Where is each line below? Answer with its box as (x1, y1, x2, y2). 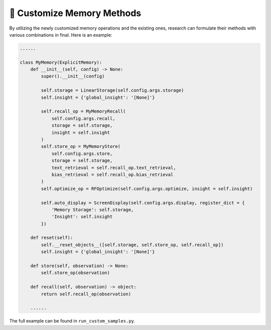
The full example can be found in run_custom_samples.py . (9, 318, 135, 324)
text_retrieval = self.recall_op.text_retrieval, (51, 164, 176, 171)
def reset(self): (30, 235, 73, 241)
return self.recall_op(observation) (41, 291, 131, 297)
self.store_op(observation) (41, 270, 110, 276)
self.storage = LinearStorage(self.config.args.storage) (41, 88, 184, 93)
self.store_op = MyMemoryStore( (41, 143, 120, 149)
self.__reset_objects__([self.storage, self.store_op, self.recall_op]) (41, 242, 224, 248)
